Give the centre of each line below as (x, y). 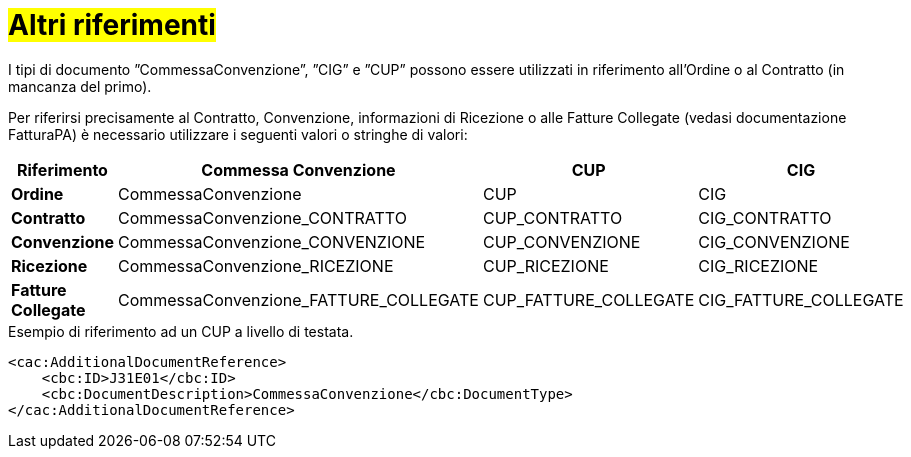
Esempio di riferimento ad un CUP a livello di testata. (181, 331)
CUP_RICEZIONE (545, 265)
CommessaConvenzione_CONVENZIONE (271, 241)
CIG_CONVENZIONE (774, 241)
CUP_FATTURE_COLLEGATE (588, 299)
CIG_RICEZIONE (758, 265)
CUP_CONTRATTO (552, 217)
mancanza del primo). (80, 86)
